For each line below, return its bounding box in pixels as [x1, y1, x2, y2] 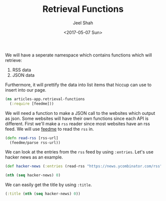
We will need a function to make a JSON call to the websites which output [5, 110, 156, 116]
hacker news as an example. [5, 154, 63, 160]
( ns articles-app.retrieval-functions [5, 97, 85, 101]
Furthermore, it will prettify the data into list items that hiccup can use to [5, 82, 152, 88]
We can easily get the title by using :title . [5, 182, 92, 188]
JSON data [12, 72, 35, 78]
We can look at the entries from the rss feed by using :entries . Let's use [5, 149, 154, 155]
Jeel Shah [73, 20, 93, 26]
